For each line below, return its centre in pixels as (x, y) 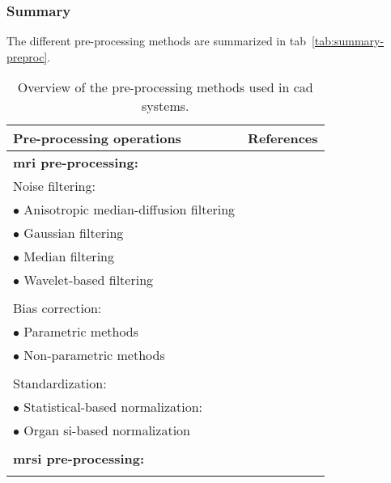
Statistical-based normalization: (113, 407)
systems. (166, 106)
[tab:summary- (348, 41)
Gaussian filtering (74, 233)
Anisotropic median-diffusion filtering (130, 210)
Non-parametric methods (94, 355)
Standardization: (60, 383)
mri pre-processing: (76, 163)
